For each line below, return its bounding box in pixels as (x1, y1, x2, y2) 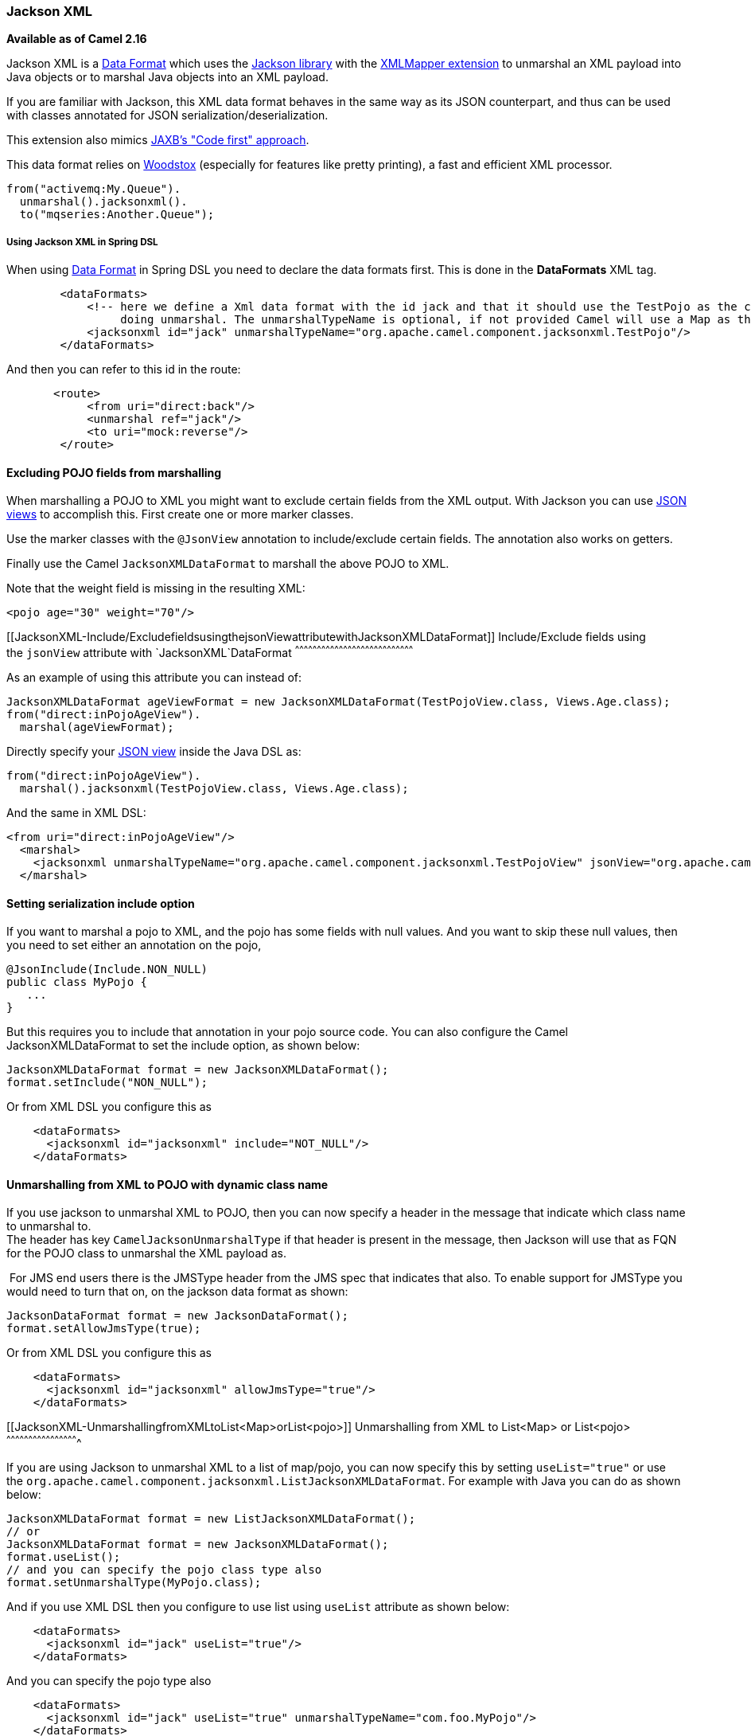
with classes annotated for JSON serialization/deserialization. (6, 108, 329, 123)
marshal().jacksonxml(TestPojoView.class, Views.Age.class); (19, 782, 409, 796)
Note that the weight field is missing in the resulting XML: (6, 581, 305, 596)
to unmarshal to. (6, 1219, 91, 1234)
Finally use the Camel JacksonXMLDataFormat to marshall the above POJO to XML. (6, 557, 449, 571)
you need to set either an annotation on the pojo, (6, 938, 262, 952)
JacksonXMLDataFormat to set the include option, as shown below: (6, 1038, 360, 1053)
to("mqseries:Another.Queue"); (19, 208, 215, 221)
